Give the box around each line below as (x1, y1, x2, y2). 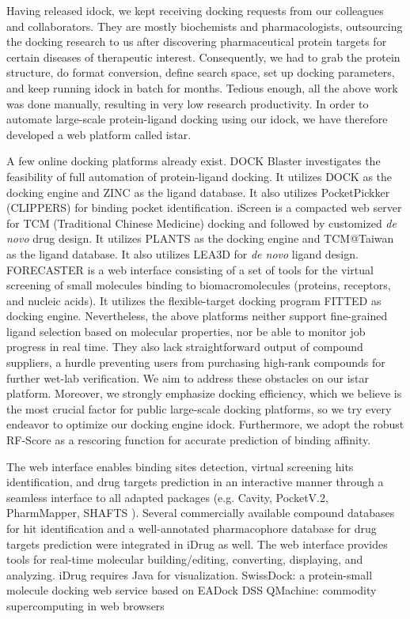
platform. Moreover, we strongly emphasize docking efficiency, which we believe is (6, 385, 402, 402)
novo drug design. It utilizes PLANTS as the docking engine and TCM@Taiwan (6, 230, 394, 247)
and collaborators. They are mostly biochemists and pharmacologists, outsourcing (6, 17, 403, 34)
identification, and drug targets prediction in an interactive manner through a (6, 474, 384, 490)
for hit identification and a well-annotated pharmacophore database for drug (6, 520, 377, 536)
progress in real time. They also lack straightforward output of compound (6, 338, 363, 355)
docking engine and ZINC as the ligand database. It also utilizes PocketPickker (6, 183, 390, 200)
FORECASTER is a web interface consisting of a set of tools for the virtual (6, 261, 374, 277)
